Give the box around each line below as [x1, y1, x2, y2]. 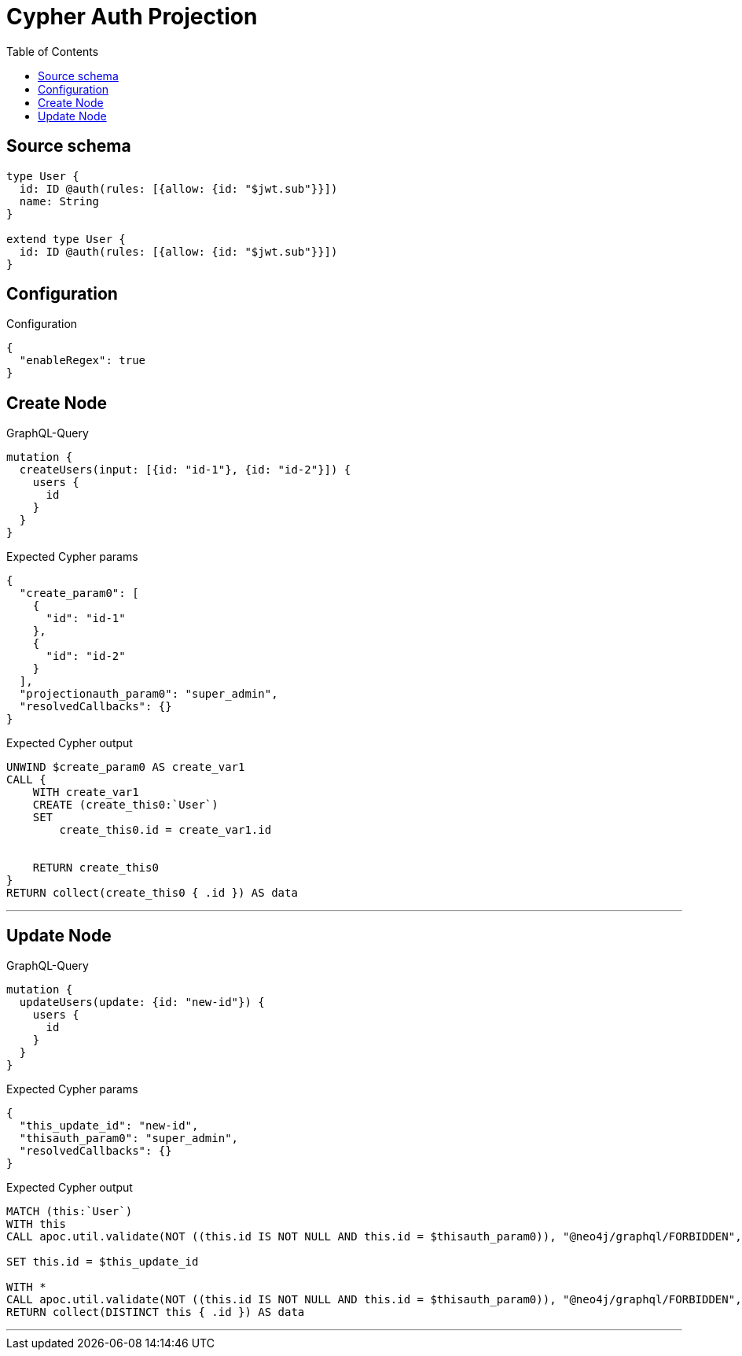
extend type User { [6, 232, 126, 245]
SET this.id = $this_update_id [6, 1255, 199, 1269]
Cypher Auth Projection [6, 3, 258, 30]
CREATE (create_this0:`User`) [32, 798, 219, 812]
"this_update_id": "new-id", [19, 1119, 199, 1133]
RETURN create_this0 [32, 861, 159, 875]
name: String [19, 194, 100, 208]
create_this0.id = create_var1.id [59, 824, 272, 837]
